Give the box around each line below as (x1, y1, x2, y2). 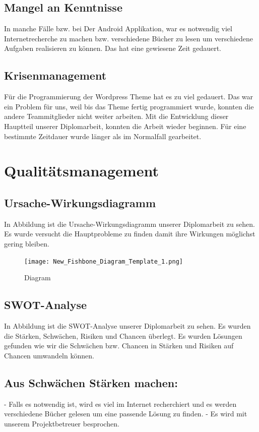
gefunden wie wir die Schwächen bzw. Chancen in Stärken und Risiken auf (4, 340, 234, 351)
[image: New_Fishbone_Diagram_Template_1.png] (24, 258, 183, 265)
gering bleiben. (4, 238, 49, 249)
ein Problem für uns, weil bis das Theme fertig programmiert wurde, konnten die (4, 101, 254, 111)
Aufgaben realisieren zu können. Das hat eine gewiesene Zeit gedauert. (4, 43, 222, 53)
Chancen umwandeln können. (4, 350, 94, 360)
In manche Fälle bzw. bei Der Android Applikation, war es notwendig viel (4, 23, 232, 34)
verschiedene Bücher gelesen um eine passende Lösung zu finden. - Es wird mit (4, 408, 247, 419)
